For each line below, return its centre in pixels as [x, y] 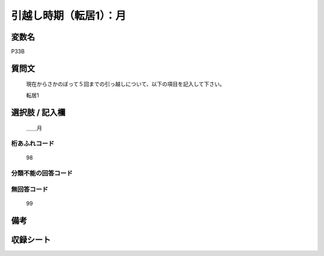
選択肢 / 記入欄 [38, 112]
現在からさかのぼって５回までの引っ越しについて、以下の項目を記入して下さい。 [125, 84]
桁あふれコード [33, 144]
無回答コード [30, 189]
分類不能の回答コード [42, 173]
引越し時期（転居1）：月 [69, 16]
